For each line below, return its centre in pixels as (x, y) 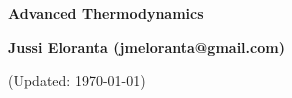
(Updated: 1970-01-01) (77, 80)
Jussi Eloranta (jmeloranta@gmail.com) (146, 46)
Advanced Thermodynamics (106, 13)
